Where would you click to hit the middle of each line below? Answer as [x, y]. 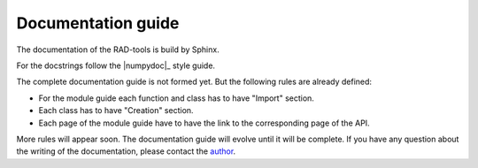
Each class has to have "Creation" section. [116, 111]
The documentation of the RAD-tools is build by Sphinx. [118, 50]
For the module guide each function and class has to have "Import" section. [176, 98]
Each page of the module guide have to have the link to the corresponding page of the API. [204, 123]
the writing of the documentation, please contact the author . [126, 151]
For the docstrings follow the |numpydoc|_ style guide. [116, 65]
